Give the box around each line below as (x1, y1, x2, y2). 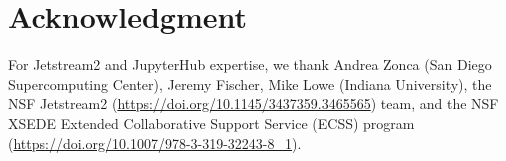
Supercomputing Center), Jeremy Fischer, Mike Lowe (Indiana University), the (8, 73, 492, 94)
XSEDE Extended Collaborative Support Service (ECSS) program (8, 112, 415, 133)
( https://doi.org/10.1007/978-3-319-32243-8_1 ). (8, 132, 302, 153)
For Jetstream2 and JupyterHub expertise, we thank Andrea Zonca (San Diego (8, 54, 492, 75)
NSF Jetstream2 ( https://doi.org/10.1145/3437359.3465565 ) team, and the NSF (8, 93, 499, 114)
